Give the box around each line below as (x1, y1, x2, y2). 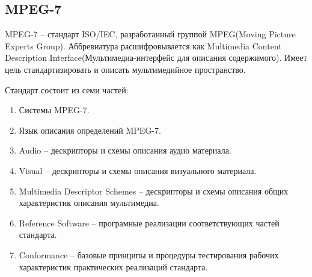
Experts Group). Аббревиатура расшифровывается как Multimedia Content (5, 39, 282, 52)
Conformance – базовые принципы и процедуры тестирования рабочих (19, 248, 279, 261)
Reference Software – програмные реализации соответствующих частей (19, 216, 280, 229)
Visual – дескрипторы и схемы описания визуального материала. (19, 164, 257, 176)
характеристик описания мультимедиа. (19, 196, 159, 209)
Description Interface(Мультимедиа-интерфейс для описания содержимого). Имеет (5, 51, 307, 64)
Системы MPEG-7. (19, 104, 90, 116)
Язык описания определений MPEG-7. (19, 123, 161, 136)
